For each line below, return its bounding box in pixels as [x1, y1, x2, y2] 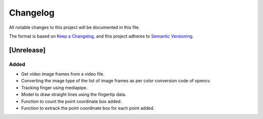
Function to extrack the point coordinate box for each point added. [21, 105, 155, 111]
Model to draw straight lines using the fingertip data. [21, 92, 127, 98]
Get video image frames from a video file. [21, 71, 105, 77]
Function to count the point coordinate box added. [21, 98, 122, 104]
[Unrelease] [9, 46, 46, 54]
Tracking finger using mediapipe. [21, 84, 88, 90]
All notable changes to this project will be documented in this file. [9, 24, 140, 30]
